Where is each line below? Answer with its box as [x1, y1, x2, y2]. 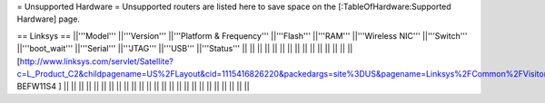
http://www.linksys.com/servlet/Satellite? [19, 55, 174, 67]
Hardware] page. [16, 14, 81, 24]
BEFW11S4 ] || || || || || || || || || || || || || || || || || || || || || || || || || [16, 81, 250, 92]
